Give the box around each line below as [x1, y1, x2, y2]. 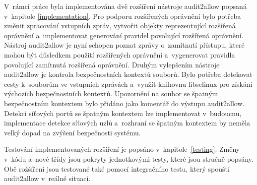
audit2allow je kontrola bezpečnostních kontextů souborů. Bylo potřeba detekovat [4, 69, 253, 79]
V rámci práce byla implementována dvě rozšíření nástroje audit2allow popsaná [4, 1, 247, 11]
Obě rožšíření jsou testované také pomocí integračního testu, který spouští [4, 163, 230, 174]
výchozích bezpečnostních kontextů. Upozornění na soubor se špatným [4, 88, 218, 99]
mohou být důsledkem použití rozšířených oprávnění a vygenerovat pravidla [4, 49, 235, 60]
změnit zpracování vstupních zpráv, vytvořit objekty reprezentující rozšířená [4, 20, 236, 31]
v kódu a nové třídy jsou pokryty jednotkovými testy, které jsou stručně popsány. [4, 153, 254, 164]
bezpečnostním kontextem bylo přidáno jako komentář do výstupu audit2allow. [4, 98, 245, 108]
